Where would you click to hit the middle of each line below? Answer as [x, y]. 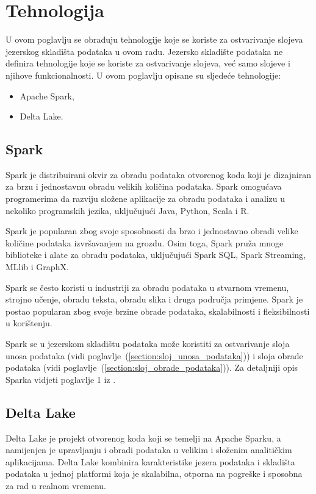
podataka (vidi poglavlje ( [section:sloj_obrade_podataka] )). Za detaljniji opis [152, 367]
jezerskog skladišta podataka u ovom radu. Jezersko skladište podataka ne [144, 51]
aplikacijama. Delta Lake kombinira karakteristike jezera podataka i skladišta [150, 461]
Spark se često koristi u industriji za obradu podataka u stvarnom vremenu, [147, 287]
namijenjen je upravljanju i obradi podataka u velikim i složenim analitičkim [149, 450]
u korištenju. [29, 323]
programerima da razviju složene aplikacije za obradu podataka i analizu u [145, 199]
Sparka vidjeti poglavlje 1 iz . [61, 379]
